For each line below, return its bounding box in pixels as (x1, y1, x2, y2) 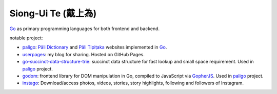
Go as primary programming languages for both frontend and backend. (9, 26, 160, 32)
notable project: (9, 35, 43, 41)
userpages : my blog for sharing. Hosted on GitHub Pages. (22, 51, 145, 57)
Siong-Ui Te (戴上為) (9, 8, 97, 19)
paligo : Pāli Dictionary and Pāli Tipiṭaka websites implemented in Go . (22, 44, 167, 51)
